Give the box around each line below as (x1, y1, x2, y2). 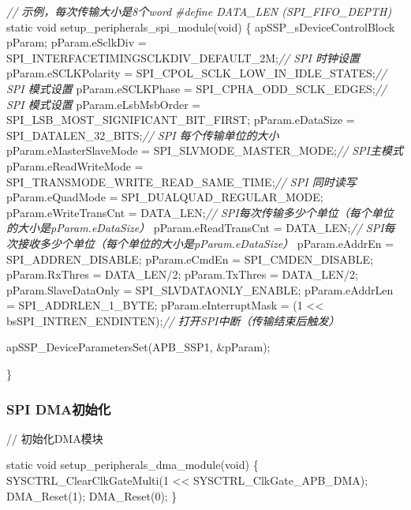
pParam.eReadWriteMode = (6, 157, 144, 174)
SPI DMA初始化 (6, 399, 111, 418)
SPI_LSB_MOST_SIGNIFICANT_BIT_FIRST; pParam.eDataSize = (6, 111, 355, 128)
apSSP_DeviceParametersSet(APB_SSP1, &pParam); (6, 339, 271, 355)
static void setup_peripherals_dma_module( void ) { (6, 456, 259, 473)
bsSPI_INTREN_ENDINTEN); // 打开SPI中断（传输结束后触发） (6, 312, 340, 328)
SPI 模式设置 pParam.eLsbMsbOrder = (6, 96, 201, 112)
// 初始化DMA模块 (6, 429, 103, 446)
